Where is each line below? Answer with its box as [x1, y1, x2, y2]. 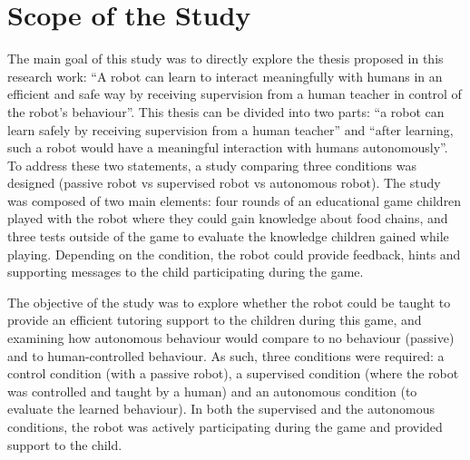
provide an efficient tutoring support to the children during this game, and [7, 310, 422, 329]
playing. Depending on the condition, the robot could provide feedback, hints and [7, 244, 461, 263]
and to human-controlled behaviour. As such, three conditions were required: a [7, 346, 445, 365]
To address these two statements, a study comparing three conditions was [7, 155, 417, 174]
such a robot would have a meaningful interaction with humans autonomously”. [7, 138, 448, 157]
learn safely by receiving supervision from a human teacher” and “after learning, [7, 120, 454, 139]
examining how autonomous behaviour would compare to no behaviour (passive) [7, 328, 455, 347]
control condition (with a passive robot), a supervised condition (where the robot [7, 364, 459, 383]
